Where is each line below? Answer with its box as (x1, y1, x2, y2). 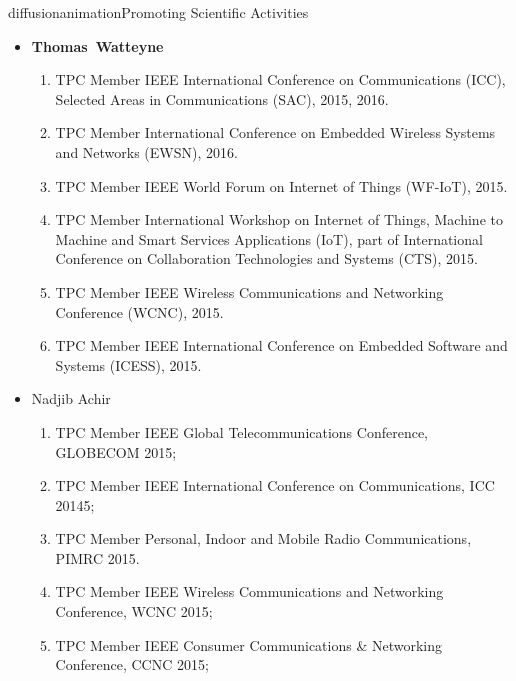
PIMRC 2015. (55, 547, 140, 568)
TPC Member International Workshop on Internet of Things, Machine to (55, 209, 503, 230)
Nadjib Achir (31, 388, 111, 409)
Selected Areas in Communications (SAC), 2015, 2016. (55, 88, 389, 109)
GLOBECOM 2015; (55, 441, 177, 462)
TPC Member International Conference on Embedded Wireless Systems (55, 122, 496, 143)
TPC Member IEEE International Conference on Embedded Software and (55, 335, 508, 356)
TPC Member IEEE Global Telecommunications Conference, (55, 421, 429, 442)
